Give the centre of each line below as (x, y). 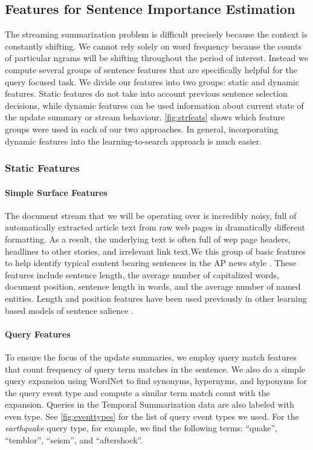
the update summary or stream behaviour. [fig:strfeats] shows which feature (145, 117)
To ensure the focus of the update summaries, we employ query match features (151, 357)
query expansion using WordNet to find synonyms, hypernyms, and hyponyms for (156, 381)
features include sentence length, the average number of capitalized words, (142, 274)
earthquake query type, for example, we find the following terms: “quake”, (141, 428)
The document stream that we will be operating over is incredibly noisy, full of (151, 215)
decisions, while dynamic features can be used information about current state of (154, 105)
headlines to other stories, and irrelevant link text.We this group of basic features (155, 251)
